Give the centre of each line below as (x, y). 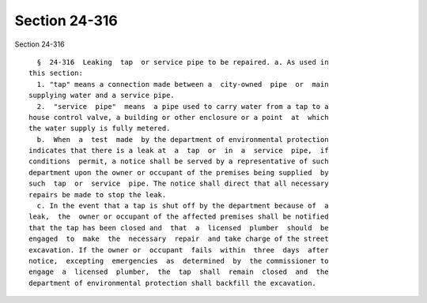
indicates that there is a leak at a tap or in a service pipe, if (179, 151)
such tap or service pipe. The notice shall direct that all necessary (179, 184)
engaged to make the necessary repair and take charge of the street (179, 239)
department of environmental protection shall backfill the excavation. (172, 283)
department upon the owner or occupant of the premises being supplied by (179, 172)
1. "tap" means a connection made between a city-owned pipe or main (183, 84)
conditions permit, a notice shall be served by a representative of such (179, 161)
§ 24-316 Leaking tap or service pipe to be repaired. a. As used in (183, 62)
